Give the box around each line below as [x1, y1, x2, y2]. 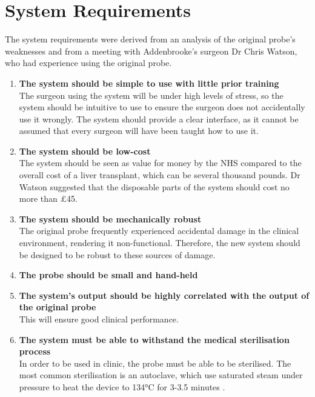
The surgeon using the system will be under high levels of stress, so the [19, 88, 283, 101]
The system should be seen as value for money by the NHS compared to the [19, 156, 302, 169]
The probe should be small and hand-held [19, 269, 198, 281]
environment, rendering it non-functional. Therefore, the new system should [19, 236, 300, 249]
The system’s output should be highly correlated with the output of [19, 289, 310, 301]
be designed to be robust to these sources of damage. [19, 248, 216, 261]
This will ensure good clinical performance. [19, 313, 179, 325]
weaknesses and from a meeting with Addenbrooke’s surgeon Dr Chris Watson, [5, 44, 297, 57]
